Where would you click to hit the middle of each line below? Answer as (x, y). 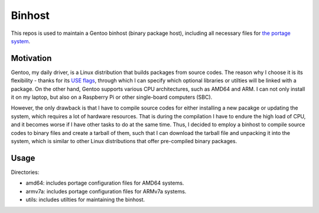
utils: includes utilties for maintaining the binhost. (85, 200)
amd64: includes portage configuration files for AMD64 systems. (105, 183)
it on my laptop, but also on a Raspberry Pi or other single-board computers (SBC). (112, 97)
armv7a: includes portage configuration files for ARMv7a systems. (106, 191)
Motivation (31, 58)
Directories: (25, 172)
